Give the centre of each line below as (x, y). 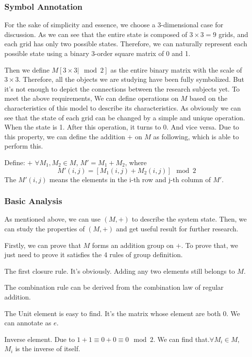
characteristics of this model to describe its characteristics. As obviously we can (123, 107)
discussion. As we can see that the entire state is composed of (96, 34)
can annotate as (28, 323)
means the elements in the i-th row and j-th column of (130, 179)
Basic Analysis (33, 201)
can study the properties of (45, 228)
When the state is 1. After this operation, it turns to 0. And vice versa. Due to (122, 127)
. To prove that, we (210, 245)
